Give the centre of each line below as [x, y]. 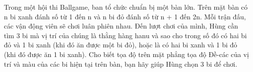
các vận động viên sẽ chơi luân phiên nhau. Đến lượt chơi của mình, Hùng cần [121, 26]
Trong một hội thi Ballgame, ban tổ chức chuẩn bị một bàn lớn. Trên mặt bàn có [126, 7]
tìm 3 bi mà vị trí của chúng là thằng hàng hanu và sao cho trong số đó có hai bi [126, 35]
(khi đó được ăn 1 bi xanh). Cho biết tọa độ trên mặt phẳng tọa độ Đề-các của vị [126, 54]
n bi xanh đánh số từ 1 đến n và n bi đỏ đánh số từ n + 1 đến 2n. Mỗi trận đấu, [125, 16]
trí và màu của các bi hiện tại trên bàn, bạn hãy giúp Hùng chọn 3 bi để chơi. [121, 64]
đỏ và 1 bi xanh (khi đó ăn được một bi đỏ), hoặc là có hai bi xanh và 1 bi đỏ [121, 45]
